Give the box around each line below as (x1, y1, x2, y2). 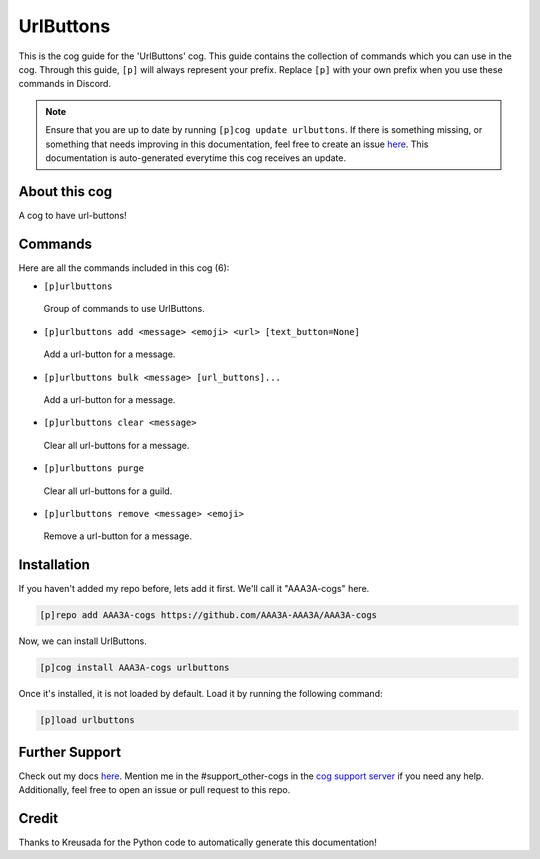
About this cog (18, 183, 113, 200)
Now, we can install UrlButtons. (18, 635, 147, 647)
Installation (18, 556, 90, 574)
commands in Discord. (18, 78, 112, 90)
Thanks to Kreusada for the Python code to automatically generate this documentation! (18, 836, 377, 849)
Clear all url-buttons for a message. (43, 439, 190, 451)
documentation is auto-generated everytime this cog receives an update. (45, 151, 347, 164)
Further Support (18, 743, 122, 760)
